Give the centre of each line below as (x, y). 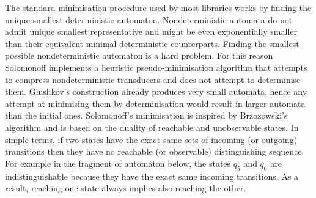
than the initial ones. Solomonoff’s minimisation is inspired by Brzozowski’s (146, 115)
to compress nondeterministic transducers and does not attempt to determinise (153, 79)
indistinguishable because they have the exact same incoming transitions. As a (152, 176)
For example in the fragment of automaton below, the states (118, 163)
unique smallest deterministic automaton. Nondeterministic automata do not (149, 19)
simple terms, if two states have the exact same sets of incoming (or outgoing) (151, 139)
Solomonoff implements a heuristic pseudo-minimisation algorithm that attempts (156, 67)
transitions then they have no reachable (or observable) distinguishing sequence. (155, 151)
